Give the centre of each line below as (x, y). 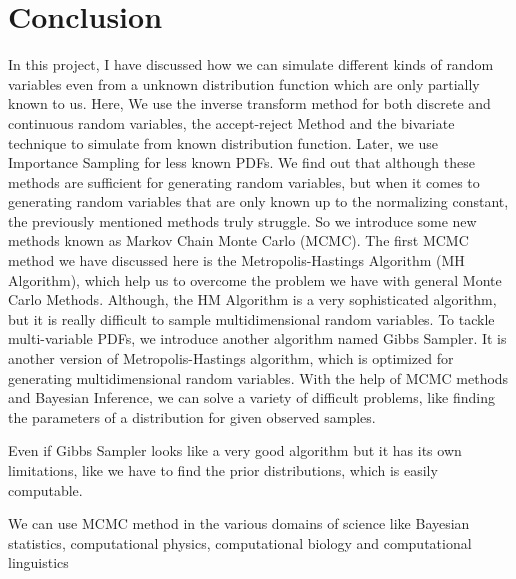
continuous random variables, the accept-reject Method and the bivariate (231, 122)
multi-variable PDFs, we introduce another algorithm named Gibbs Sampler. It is (257, 338)
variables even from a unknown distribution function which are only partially (244, 83)
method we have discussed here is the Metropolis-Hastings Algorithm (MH (236, 260)
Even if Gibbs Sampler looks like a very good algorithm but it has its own (235, 450)
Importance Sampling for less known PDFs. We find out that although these (241, 162)
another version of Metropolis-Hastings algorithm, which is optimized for (231, 358)
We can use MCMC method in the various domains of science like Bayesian (239, 523)
